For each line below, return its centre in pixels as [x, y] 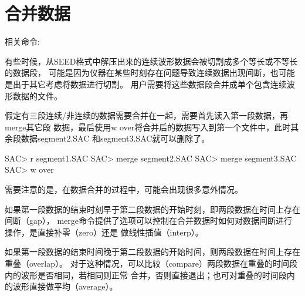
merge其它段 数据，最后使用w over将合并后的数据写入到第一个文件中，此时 [148, 127]
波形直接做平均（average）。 [65, 286]
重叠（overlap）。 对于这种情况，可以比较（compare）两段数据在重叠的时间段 [151, 263]
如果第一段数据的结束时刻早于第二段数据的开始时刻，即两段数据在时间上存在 [152, 209]
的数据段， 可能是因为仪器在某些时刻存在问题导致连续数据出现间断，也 [142, 73]
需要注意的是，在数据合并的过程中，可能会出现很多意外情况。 [124, 189]
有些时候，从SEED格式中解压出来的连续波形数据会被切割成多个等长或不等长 [151, 61]
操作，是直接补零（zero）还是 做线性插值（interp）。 [104, 232]
